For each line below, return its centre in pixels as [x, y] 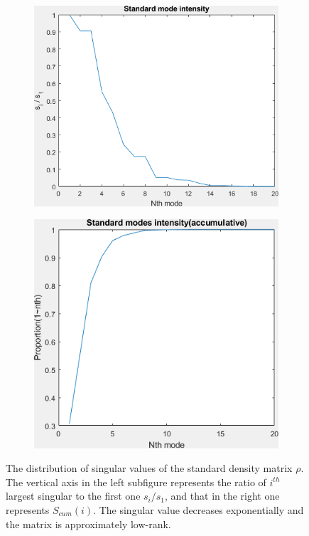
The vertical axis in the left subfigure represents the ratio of [136, 482]
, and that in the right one [222, 496]
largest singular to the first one [73, 496]
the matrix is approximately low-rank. [88, 524]
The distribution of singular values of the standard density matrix [149, 468]
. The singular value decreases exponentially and [199, 510]
